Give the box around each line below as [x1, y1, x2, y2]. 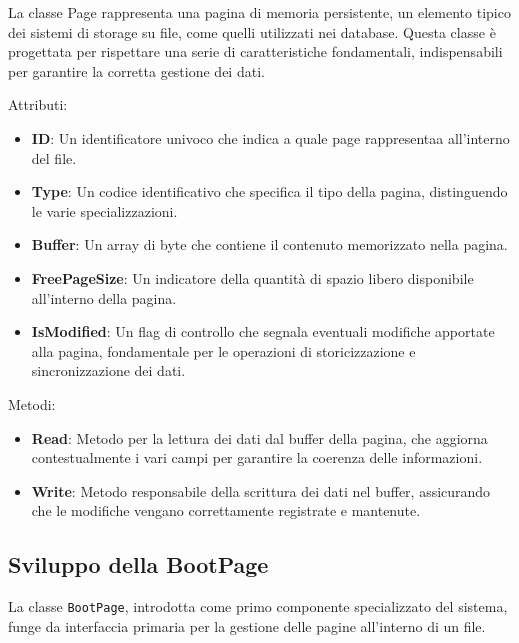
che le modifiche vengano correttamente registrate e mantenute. [31, 500, 421, 521]
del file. [31, 147, 77, 168]
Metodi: [8, 393, 56, 414]
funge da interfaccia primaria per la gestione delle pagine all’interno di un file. [8, 615, 486, 636]
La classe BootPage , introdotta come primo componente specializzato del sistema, [8, 596, 508, 617]
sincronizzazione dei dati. [31, 360, 186, 381]
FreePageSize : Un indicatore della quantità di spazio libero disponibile [31, 267, 474, 288]
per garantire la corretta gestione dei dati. [8, 60, 265, 81]
